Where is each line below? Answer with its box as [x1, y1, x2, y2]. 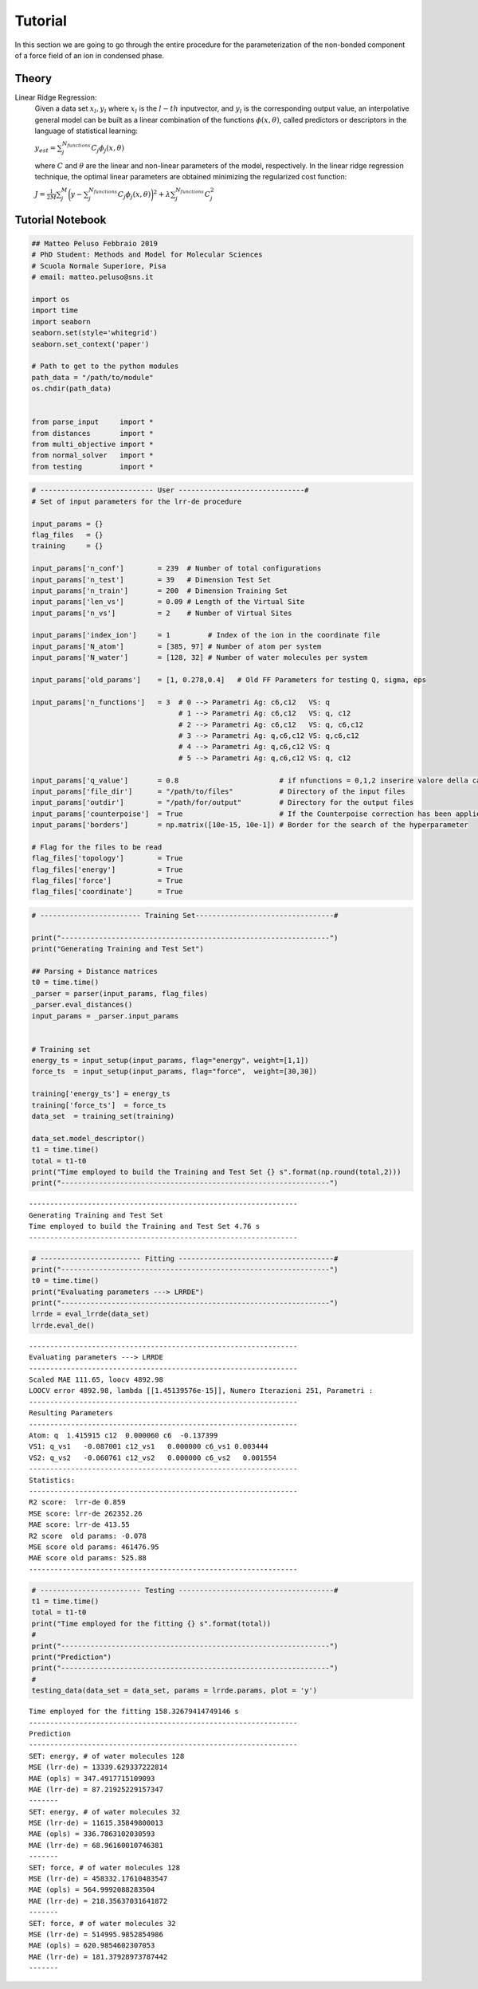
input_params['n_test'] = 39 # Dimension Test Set [31, 575, 272, 584]
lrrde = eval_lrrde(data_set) [31, 1309, 150, 1319]
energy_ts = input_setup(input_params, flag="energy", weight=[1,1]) [31, 1056, 309, 1065]
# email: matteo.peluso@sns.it [31, 273, 155, 282]
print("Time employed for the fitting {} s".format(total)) [31, 1618, 272, 1628]
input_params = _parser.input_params [31, 1011, 179, 1020]
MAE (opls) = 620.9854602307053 [29, 1941, 155, 1950]
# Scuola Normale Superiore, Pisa [31, 261, 167, 270]
